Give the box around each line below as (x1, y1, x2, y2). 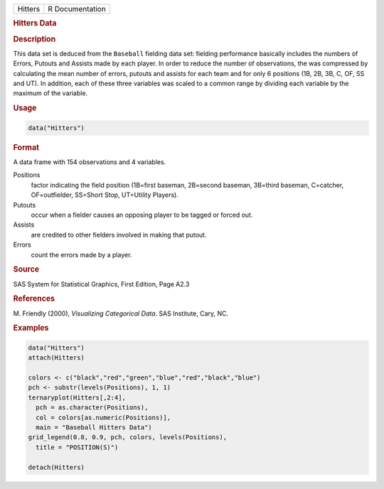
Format (13, 142, 39, 152)
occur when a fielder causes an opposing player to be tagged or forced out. (31, 210, 253, 219)
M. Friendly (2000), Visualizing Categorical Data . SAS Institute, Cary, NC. (13, 309, 229, 318)
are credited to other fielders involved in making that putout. (31, 230, 207, 239)
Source (13, 264, 40, 274)
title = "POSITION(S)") (36, 443, 119, 451)
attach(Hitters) (28, 354, 85, 362)
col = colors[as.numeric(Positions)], (36, 413, 171, 421)
